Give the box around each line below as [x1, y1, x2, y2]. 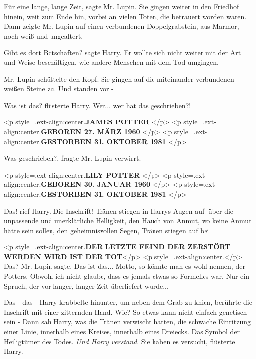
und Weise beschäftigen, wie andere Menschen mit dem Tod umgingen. [4, 57, 219, 67]
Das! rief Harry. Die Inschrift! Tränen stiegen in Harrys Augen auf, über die [4, 205, 234, 216]
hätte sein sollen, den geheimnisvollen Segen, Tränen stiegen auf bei [4, 225, 209, 235]
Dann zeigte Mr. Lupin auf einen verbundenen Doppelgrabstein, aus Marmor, [4, 21, 239, 31]
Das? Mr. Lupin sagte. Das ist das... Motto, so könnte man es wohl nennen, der [4, 261, 245, 271]
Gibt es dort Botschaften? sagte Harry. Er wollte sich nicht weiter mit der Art [4, 47, 241, 58]
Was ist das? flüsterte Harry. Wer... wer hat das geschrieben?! [4, 100, 191, 110]
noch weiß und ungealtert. [4, 30, 83, 41]
